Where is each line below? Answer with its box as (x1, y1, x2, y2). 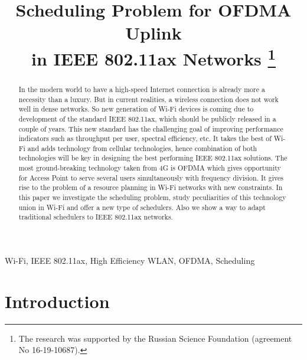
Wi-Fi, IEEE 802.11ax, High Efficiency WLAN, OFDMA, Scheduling (5, 254, 255, 267)
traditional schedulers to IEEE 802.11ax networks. (18, 212, 173, 222)
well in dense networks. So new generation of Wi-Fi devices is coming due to (18, 104, 254, 114)
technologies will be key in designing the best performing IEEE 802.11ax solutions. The (18, 153, 288, 163)
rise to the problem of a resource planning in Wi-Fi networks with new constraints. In (18, 182, 283, 192)
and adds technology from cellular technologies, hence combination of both (27, 143, 257, 153)
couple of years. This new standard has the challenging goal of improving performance (18, 123, 283, 133)
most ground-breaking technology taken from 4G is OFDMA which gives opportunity (18, 163, 281, 173)
